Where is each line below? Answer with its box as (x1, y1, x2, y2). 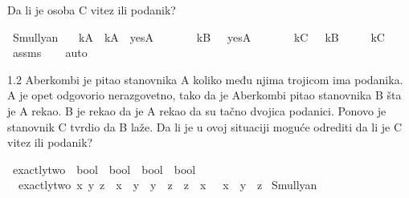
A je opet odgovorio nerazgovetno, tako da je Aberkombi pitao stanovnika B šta (7, 87, 402, 103)
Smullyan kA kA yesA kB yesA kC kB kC (12, 28, 385, 45)
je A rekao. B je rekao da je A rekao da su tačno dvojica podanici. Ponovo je (7, 102, 387, 119)
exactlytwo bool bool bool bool (12, 160, 196, 177)
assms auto (12, 44, 88, 61)
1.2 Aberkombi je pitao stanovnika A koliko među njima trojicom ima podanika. (7, 71, 403, 87)
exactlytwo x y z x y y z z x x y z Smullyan (18, 176, 317, 193)
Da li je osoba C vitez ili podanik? (7, 2, 176, 18)
